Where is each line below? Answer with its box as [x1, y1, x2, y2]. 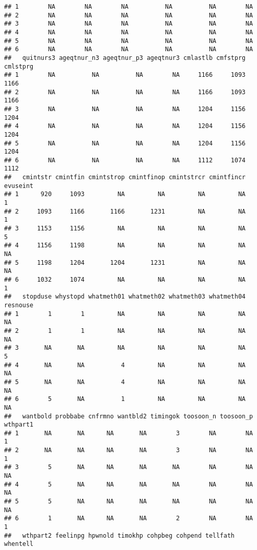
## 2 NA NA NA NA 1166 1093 [4, 88, 246, 96]
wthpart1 [4, 421, 34, 429]
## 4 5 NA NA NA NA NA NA [4, 480, 253, 488]
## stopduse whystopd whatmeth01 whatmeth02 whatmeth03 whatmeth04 [4, 293, 246, 301]
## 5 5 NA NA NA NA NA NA [4, 498, 253, 505]
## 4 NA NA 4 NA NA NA [4, 361, 246, 369]
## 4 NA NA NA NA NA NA [4, 28, 253, 36]
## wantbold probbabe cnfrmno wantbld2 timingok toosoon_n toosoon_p [4, 412, 253, 420]
